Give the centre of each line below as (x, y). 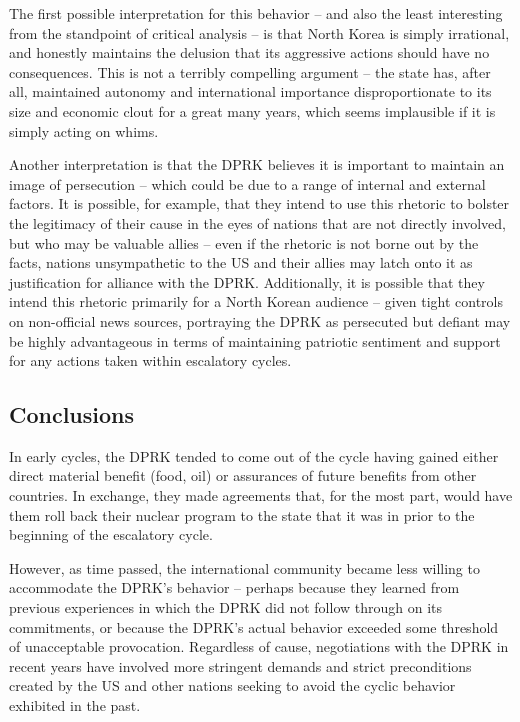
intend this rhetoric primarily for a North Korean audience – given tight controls (256, 301)
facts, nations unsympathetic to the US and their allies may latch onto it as (241, 262)
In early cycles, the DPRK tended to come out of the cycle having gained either (254, 455)
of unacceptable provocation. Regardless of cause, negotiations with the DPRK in (259, 646)
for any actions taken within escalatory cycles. (150, 360)
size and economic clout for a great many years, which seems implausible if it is (252, 110)
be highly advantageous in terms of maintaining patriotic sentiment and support (255, 340)
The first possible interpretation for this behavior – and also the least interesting (256, 13)
